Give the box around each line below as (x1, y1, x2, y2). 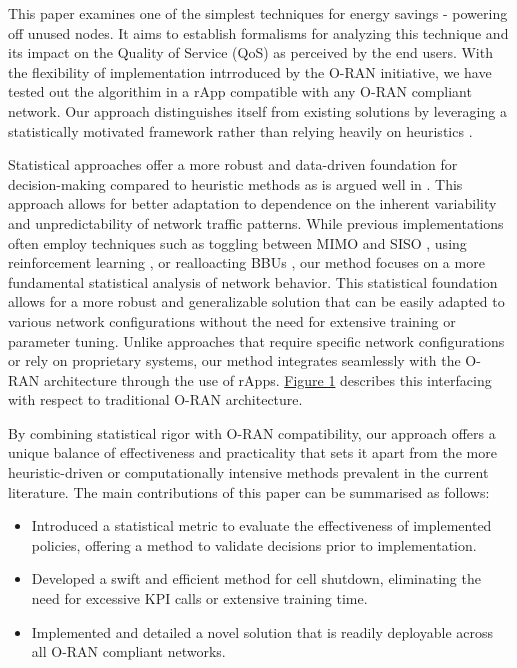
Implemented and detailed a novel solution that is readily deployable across (31, 621, 494, 642)
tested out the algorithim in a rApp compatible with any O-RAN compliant (8, 81, 472, 102)
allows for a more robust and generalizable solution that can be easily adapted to (8, 291, 505, 312)
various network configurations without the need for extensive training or (8, 310, 456, 331)
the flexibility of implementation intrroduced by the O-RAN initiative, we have (8, 61, 492, 82)
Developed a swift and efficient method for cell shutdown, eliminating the (31, 568, 481, 589)
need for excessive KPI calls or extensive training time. (31, 588, 368, 609)
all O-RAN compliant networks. (31, 641, 226, 662)
